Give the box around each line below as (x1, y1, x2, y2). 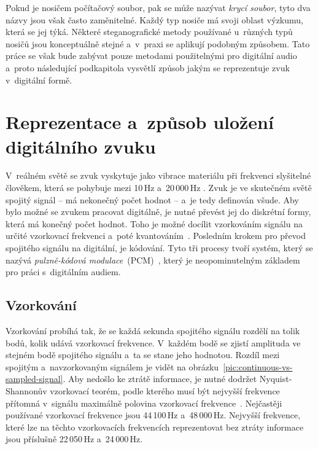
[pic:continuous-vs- (223, 360, 293, 373)
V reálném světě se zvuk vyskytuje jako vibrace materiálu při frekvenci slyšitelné (6, 169, 311, 182)
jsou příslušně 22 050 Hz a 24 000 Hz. (6, 432, 143, 445)
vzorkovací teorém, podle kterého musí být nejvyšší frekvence (50, 384, 280, 397)
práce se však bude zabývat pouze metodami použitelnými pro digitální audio (6, 49, 297, 62)
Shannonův (6, 384, 47, 397)
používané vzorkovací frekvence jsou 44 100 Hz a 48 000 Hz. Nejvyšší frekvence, (6, 408, 301, 421)
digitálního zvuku (6, 133, 156, 158)
